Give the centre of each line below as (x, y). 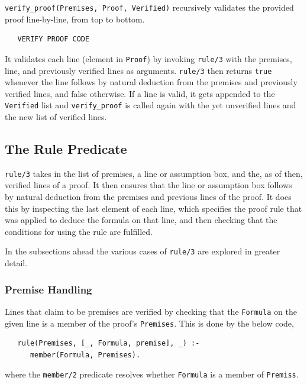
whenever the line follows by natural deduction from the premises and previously (151, 82)
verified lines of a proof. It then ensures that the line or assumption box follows (148, 185)
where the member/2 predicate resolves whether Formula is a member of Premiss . (152, 374)
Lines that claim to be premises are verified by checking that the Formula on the (151, 311)
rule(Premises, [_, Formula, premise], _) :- (109, 343)
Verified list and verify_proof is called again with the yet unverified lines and (151, 105)
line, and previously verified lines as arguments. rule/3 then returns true (138, 70)
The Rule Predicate (66, 148)
